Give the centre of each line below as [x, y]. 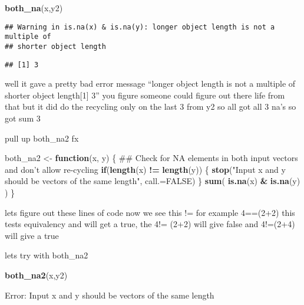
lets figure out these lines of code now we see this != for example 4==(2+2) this [150, 212]
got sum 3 [23, 118]
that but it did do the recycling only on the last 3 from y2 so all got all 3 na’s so [151, 106]
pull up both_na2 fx [42, 138]
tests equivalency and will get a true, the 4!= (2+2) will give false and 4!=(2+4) [150, 224]
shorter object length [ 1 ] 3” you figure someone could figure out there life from [145, 95]
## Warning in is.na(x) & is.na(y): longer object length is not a [140, 27]
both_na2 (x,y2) [36, 275]
